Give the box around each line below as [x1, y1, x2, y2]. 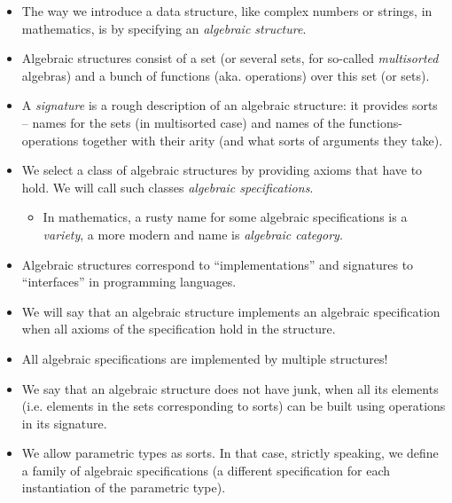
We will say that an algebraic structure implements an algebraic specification [21, 302, 440, 320]
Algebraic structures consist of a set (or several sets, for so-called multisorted [21, 49, 439, 67]
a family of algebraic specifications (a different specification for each [21, 460, 391, 479]
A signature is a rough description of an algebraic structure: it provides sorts [21, 96, 438, 114]
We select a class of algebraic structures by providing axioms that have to [21, 161, 423, 179]
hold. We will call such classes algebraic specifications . [21, 177, 314, 196]
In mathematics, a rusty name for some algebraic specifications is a [43, 208, 408, 226]
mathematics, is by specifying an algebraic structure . [21, 19, 307, 37]
